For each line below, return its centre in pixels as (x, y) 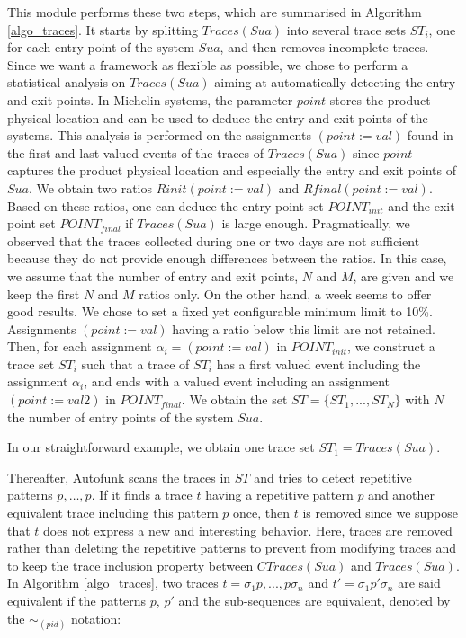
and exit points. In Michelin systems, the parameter (150, 99)
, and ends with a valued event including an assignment (237, 381)
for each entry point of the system (101, 47)
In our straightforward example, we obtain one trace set (161, 447)
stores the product (380, 99)
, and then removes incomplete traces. (324, 47)
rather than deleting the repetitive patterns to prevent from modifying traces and (232, 548)
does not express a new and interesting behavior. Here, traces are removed (248, 530)
